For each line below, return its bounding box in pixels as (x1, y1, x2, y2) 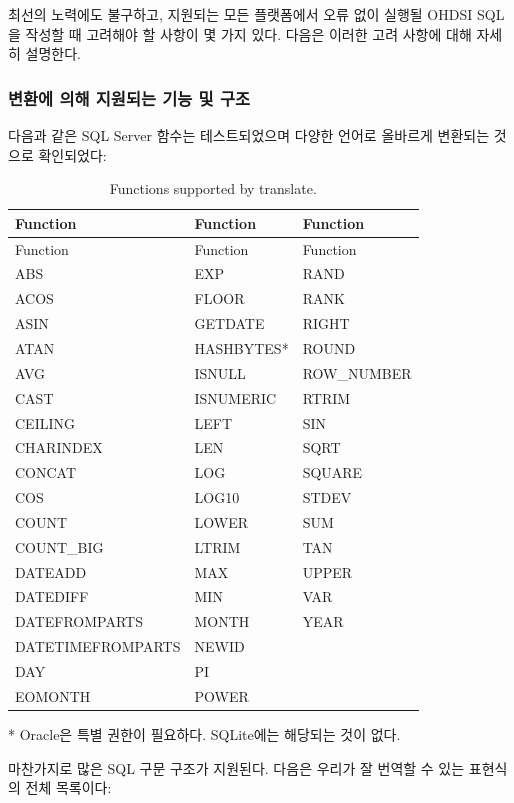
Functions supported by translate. (109, 178, 317, 199)
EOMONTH (15, 685, 91, 706)
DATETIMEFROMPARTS (15, 636, 181, 657)
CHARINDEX (15, 437, 103, 458)
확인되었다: (38, 144, 107, 165)
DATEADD (15, 561, 87, 582)
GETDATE (194, 313, 265, 334)
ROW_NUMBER (302, 362, 412, 383)
